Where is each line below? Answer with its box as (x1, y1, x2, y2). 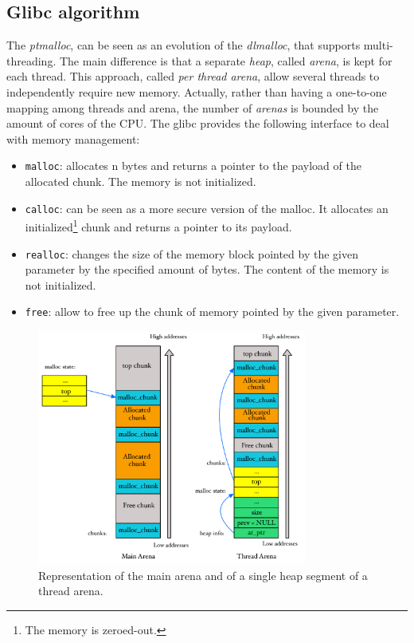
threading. (6, 52, 57, 69)
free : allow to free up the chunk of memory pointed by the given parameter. (25, 303, 400, 320)
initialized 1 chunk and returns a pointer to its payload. (25, 216, 292, 235)
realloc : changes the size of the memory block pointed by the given (25, 245, 358, 262)
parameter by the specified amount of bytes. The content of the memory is (25, 261, 389, 278)
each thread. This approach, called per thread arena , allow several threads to (6, 68, 380, 85)
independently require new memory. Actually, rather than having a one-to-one (6, 83, 387, 100)
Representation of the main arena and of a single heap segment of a (38, 566, 368, 583)
